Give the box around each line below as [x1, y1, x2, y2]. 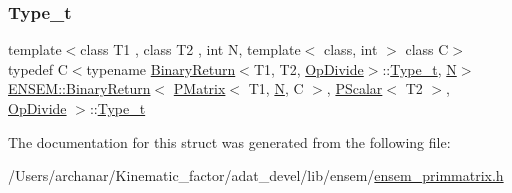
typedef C [8, 58, 68, 79]
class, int [324, 39, 378, 60]
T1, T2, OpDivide [253, 58, 364, 79]
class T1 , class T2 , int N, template [80, 39, 301, 60]
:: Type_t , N [382, 58, 457, 79]
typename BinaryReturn [86, 58, 236, 79]
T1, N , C [248, 78, 304, 99]
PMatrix [173, 78, 226, 99]
